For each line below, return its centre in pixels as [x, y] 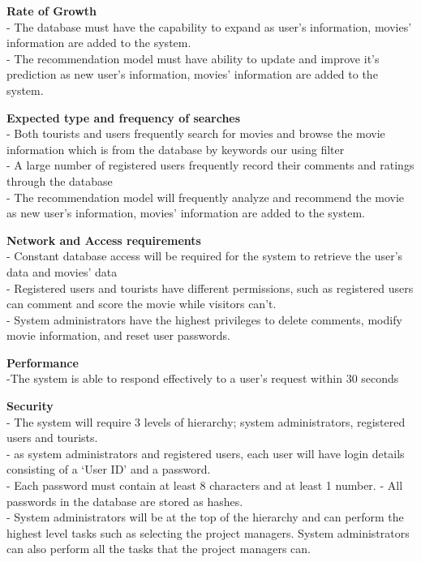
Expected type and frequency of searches [124, 117]
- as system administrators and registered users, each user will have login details [206, 453]
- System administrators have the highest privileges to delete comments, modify [204, 319]
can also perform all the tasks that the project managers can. [159, 549]
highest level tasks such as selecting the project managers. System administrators [208, 532]
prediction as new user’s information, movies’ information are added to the [192, 74]
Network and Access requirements [104, 240]
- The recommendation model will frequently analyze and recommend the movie [206, 197]
